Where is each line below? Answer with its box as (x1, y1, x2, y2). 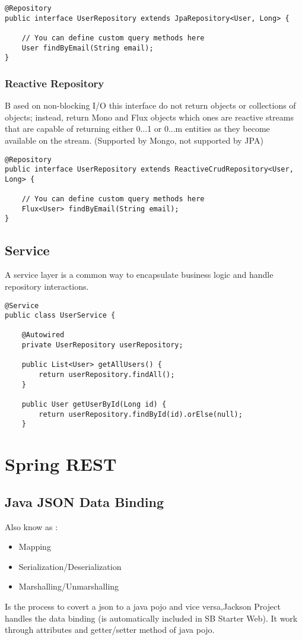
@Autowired (21, 331, 65, 340)
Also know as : (5, 520, 58, 533)
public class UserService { (5, 311, 116, 320)
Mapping (18, 540, 51, 553)
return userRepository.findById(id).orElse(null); (39, 410, 243, 419)
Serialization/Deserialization (18, 560, 122, 572)
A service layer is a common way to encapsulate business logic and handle (5, 268, 274, 281)
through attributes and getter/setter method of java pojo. (5, 623, 215, 636)
